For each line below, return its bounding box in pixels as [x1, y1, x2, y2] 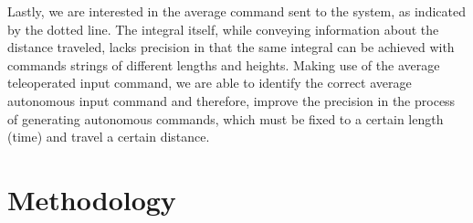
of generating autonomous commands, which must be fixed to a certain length [7, 109, 444, 128]
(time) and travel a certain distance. [7, 127, 210, 146]
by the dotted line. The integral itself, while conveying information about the [7, 19, 439, 38]
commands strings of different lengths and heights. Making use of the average [7, 55, 440, 74]
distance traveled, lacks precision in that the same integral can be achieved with [7, 37, 455, 57]
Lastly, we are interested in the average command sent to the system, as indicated [7, 2, 466, 20]
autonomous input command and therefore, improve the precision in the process [7, 90, 456, 110]
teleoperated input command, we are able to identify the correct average [7, 73, 412, 92]
